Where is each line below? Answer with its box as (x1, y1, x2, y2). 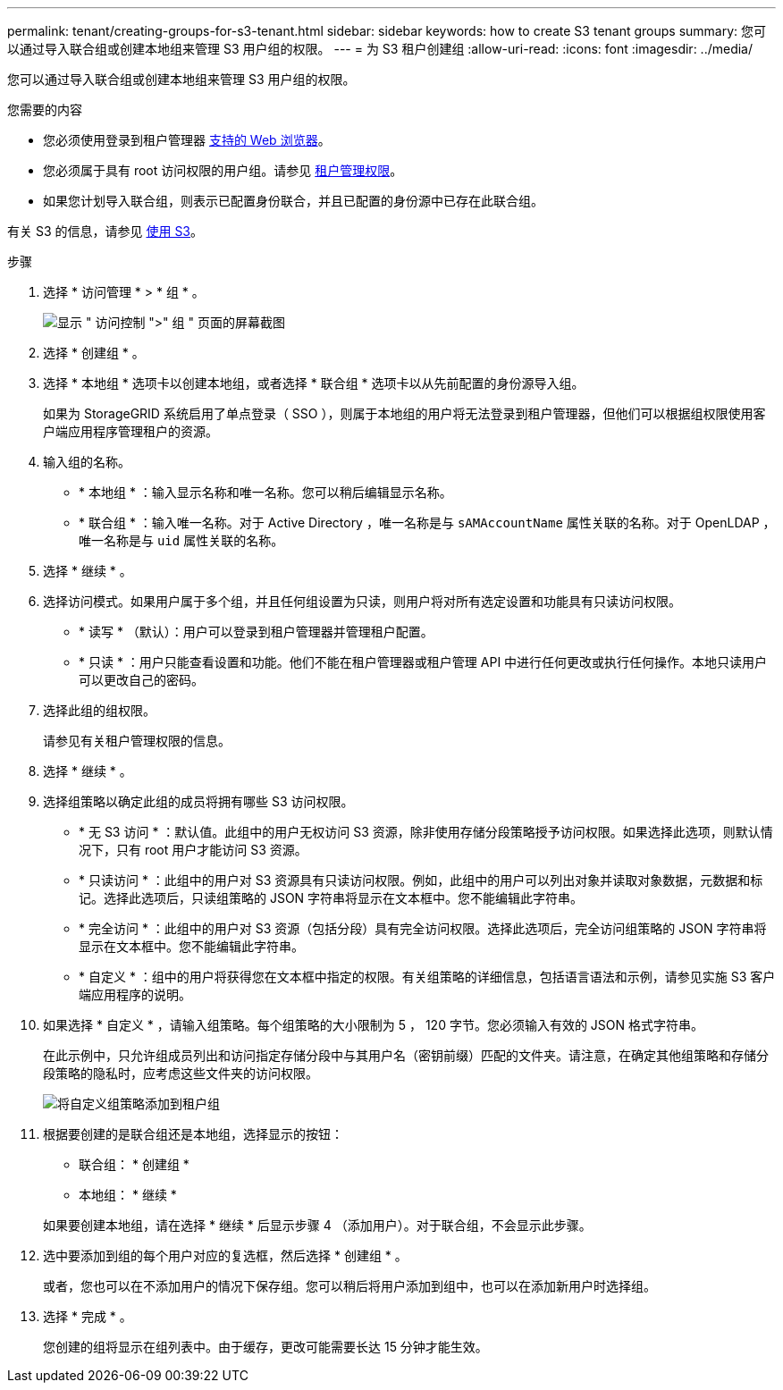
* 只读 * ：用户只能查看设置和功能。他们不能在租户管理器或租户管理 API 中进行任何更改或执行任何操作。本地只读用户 (79, 654, 768, 670)
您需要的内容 (7, 102, 82, 117)
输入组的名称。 (43, 454, 130, 469)
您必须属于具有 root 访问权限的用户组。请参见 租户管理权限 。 (43, 163, 403, 178)
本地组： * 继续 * (79, 1187, 177, 1202)
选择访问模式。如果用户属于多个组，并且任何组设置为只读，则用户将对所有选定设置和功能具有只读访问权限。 (43, 594, 681, 609)
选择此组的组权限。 (43, 703, 156, 718)
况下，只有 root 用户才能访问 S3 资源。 (79, 842, 307, 857)
